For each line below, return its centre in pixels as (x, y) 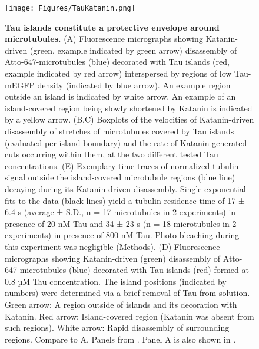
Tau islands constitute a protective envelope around (112, 27)
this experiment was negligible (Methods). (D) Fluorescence (112, 246)
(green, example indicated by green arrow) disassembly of (133, 50)
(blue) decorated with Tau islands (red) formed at (159, 270)
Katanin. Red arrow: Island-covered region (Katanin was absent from (129, 316)
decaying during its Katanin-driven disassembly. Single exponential (125, 188)
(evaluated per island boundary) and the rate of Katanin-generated (126, 142)
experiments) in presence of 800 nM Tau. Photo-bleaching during (122, 235)
